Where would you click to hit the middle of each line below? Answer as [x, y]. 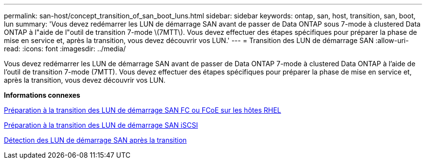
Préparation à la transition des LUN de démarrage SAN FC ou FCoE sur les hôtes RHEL [142, 110]
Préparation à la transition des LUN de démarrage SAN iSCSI [101, 125]
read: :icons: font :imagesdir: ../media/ [65, 49]
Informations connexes [42, 95]
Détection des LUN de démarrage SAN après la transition [95, 140]
